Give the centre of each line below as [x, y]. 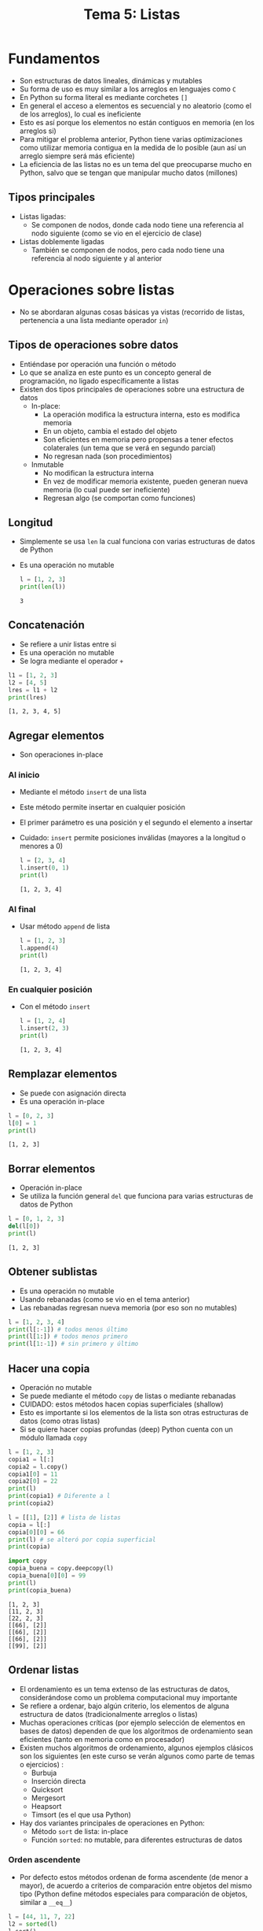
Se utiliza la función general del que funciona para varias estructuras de [136, 1196]
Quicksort [47, 1789]
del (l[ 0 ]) [24, 1226]
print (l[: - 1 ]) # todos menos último [68, 1329]
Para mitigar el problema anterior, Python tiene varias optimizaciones [131, 139]
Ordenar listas [44, 1670]
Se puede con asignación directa [73, 1093]
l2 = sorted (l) [33, 1924]
